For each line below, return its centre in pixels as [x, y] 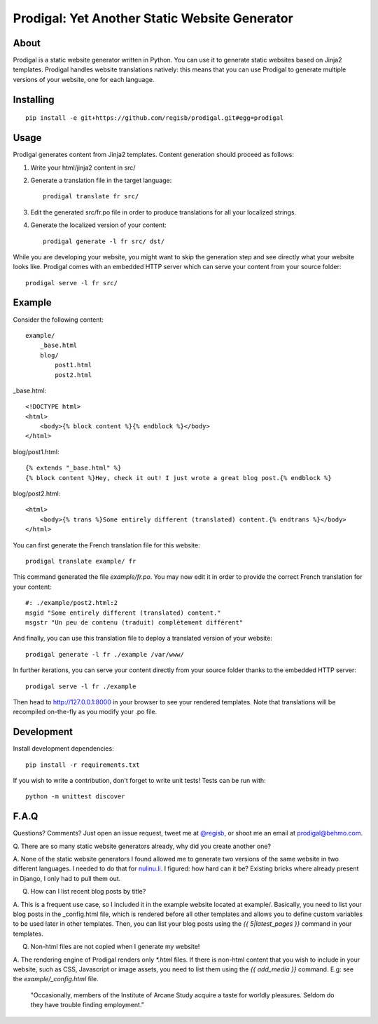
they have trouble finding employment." [87, 1005]
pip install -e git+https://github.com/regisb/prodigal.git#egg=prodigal [155, 118]
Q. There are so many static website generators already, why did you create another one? [142, 846]
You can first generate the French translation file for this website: [106, 545]
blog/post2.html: [37, 493]
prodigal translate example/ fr [81, 561]
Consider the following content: [58, 320]
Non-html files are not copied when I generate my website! [115, 947]
